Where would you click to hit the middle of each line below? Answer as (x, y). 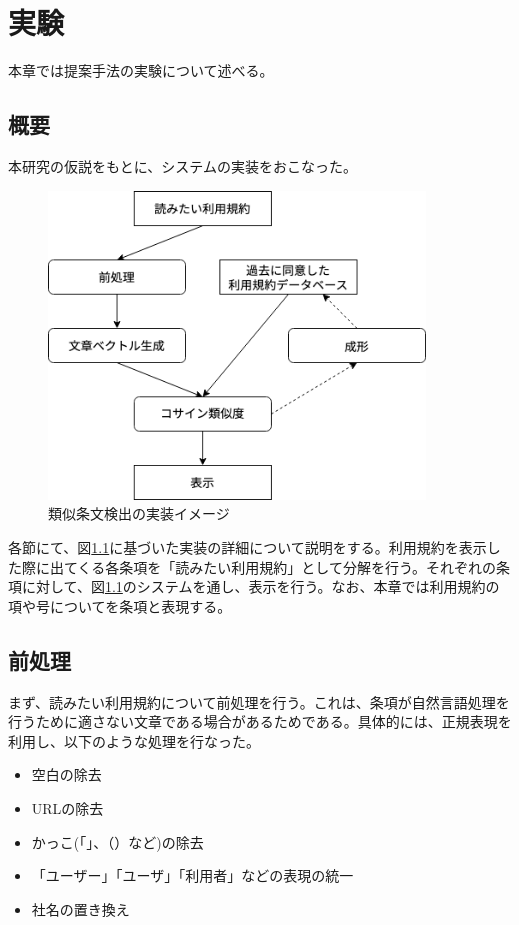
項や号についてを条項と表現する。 (120, 605)
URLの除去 (67, 808)
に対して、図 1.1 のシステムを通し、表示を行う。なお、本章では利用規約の (260, 586)
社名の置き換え (80, 908)
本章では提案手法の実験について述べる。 (141, 70)
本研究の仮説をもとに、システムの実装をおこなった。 (182, 165)
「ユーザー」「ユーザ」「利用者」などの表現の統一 (192, 875)
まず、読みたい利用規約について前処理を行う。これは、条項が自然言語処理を (259, 701)
